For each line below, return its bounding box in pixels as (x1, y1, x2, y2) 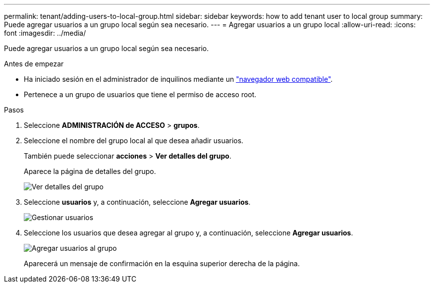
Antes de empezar (4, 59, 64, 68)
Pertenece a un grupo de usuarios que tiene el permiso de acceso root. (24, 90, 257, 99)
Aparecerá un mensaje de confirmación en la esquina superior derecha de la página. (24, 259, 300, 268)
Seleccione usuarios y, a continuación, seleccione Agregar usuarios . (24, 198, 251, 206)
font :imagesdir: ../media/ (4, 29, 86, 37)
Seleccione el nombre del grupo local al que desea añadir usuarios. (24, 136, 244, 145)
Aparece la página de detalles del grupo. (24, 167, 156, 175)
